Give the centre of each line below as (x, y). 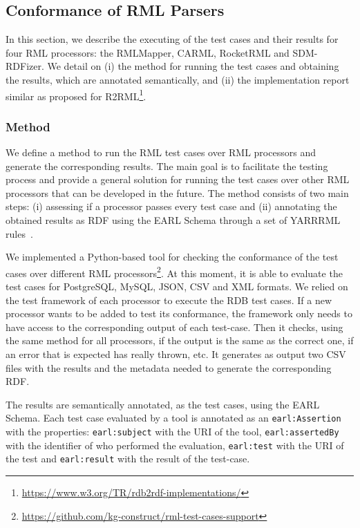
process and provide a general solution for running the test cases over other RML (178, 179)
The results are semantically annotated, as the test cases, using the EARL (163, 404)
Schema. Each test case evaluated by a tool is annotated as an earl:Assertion (173, 418)
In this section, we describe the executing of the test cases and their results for (172, 39)
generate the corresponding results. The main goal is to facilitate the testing (167, 166)
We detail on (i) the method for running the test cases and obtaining (193, 66)
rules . (19, 233)
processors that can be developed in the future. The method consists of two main (177, 192)
